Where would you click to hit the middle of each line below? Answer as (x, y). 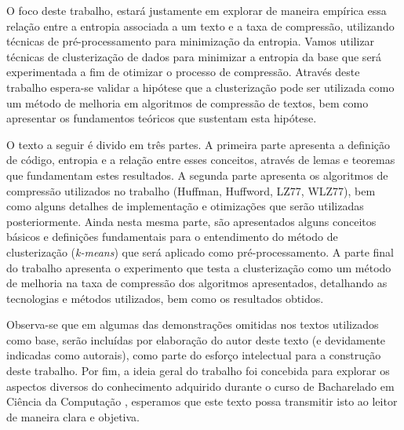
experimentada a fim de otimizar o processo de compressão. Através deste (183, 72)
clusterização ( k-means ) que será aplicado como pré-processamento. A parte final (200, 251)
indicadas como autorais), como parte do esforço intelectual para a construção (194, 355)
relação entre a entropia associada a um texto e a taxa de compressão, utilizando (200, 26)
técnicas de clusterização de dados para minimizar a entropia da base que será (194, 56)
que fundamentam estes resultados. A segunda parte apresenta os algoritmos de (197, 175)
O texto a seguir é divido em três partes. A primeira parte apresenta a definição (198, 144)
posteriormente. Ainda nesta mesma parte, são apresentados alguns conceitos (191, 221)
